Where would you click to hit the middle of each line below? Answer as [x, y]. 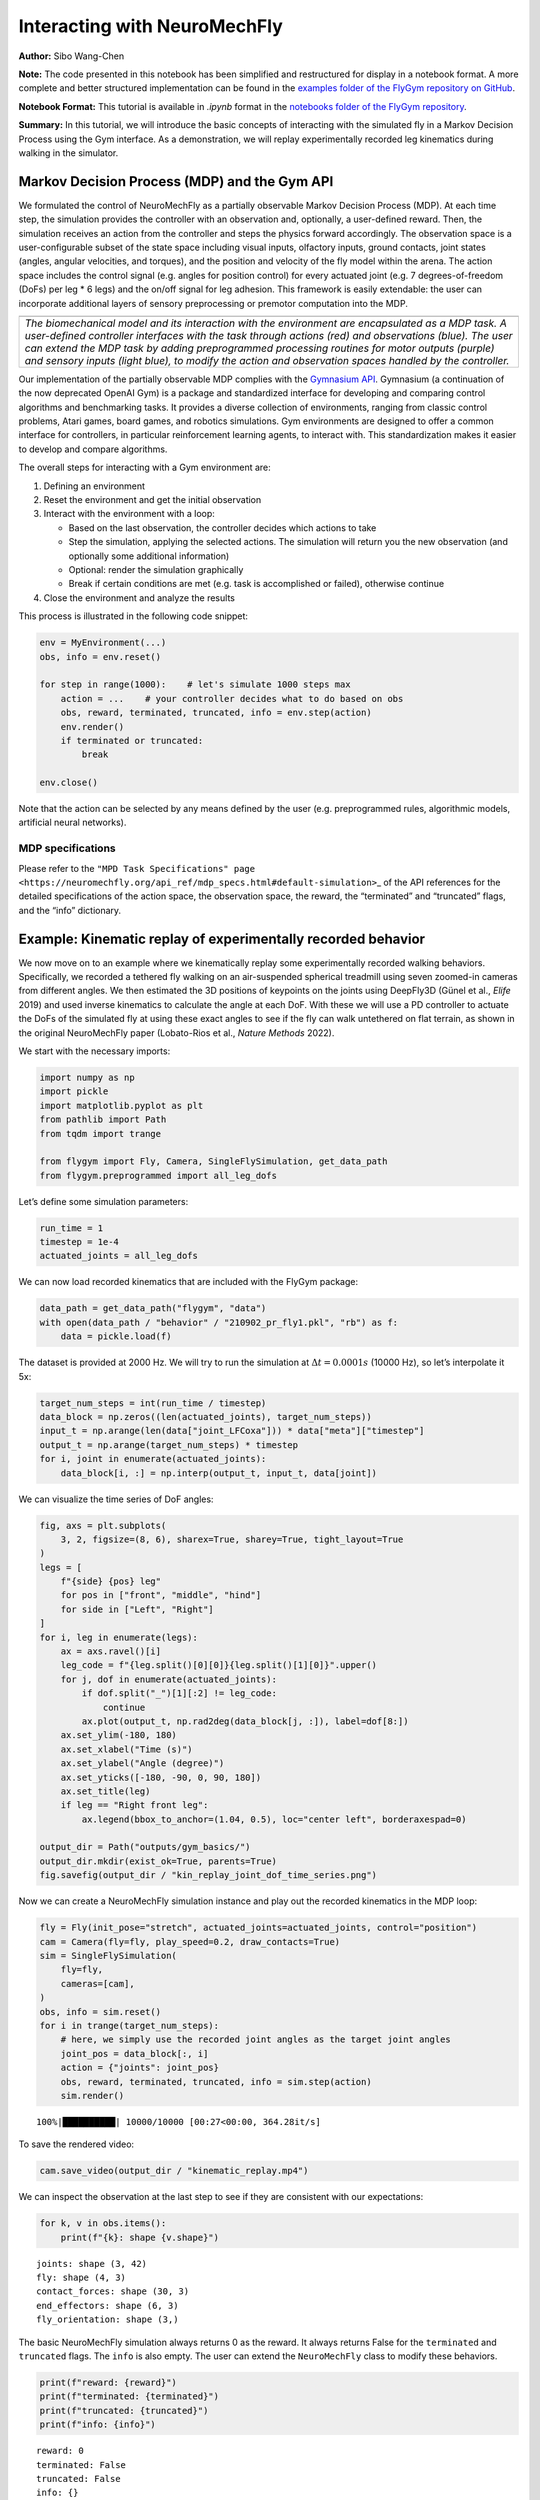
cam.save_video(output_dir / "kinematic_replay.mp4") [174, 2171]
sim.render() [92, 2095]
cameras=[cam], [97, 1983]
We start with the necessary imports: [94, 1051]
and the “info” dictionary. [70, 910]
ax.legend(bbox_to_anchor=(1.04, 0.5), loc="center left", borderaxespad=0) [274, 1819]
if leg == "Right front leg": [134, 1805]
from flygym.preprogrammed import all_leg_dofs [158, 1175]
